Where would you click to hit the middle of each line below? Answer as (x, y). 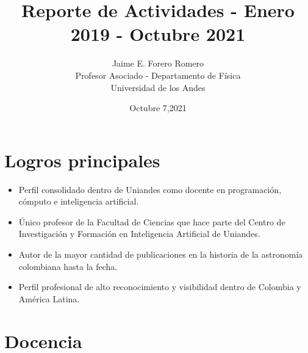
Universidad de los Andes (158, 87)
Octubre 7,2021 (158, 108)
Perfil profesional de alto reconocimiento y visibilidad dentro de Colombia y (160, 287)
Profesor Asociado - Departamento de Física (158, 75)
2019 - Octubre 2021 (158, 34)
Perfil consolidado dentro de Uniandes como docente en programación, (150, 189)
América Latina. (49, 298)
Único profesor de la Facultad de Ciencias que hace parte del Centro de (152, 221)
